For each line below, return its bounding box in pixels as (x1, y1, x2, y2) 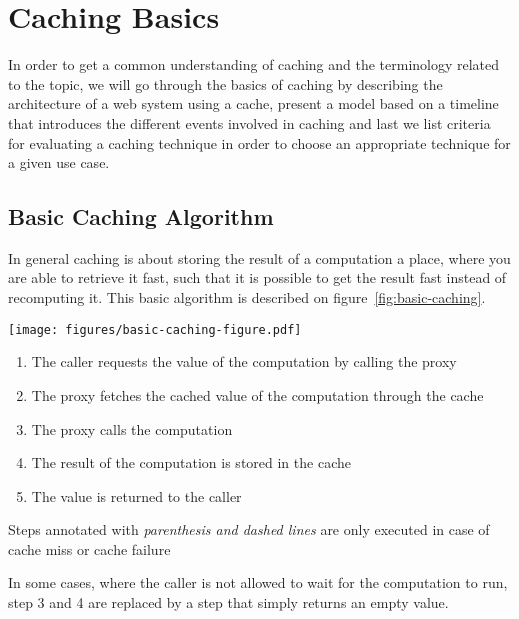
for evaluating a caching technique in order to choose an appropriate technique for (8, 132, 511, 153)
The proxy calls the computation (31, 418, 233, 439)
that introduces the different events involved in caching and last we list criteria (8, 112, 491, 133)
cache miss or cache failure (8, 538, 171, 559)
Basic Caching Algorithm (8, 201, 274, 232)
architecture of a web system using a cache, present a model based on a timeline (8, 93, 499, 114)
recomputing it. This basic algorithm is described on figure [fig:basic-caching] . (8, 287, 486, 308)
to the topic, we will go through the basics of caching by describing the (8, 73, 443, 94)
